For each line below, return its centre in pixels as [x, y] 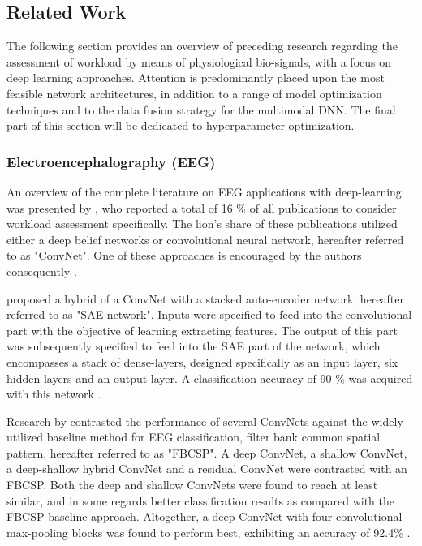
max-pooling [37, 532]
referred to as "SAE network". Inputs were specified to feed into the [174, 314]
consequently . [42, 271]
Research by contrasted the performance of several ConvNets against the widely [205, 421]
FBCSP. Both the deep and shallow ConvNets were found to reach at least [192, 485]
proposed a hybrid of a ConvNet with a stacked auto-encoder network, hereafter [205, 298]
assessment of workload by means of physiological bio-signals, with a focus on [199, 61]
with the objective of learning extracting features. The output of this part [214, 330]
